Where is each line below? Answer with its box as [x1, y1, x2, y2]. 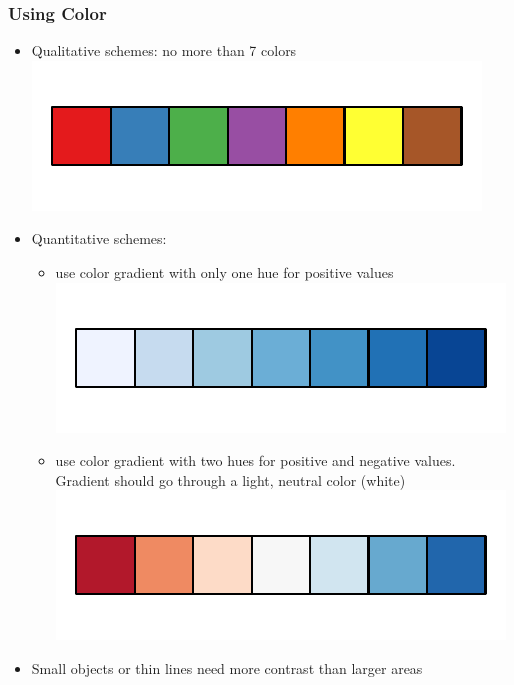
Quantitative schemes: [31, 228, 167, 249]
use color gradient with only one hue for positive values [55, 262, 394, 282]
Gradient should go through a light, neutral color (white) [55, 469, 406, 490]
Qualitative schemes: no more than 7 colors [31, 40, 297, 61]
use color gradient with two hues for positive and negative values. [55, 450, 456, 471]
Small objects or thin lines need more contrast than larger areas [31, 657, 423, 678]
